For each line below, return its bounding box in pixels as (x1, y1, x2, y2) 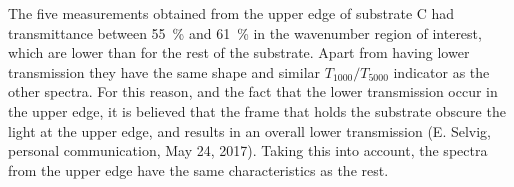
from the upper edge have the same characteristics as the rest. (8, 159, 389, 180)
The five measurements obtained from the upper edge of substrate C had (8, 3, 455, 23)
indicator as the (393, 61, 490, 82)
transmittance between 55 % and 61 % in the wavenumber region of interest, (8, 22, 482, 43)
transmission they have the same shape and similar (8, 61, 321, 82)
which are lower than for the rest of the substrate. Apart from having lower (8, 42, 470, 63)
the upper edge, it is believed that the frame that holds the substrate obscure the (8, 100, 506, 121)
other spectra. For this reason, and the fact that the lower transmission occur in (8, 81, 498, 102)
